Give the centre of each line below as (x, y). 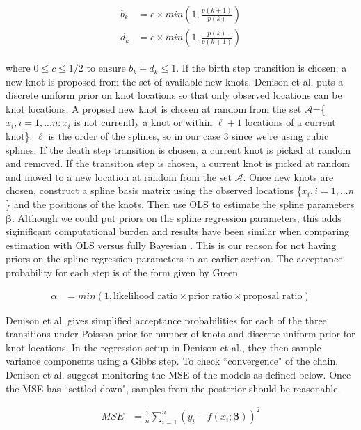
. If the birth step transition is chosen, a (262, 68)
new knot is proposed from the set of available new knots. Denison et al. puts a (175, 81)
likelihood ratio (146, 296)
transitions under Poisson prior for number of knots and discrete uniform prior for (180, 334)
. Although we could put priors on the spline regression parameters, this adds (177, 217)
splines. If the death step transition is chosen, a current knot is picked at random (178, 149)
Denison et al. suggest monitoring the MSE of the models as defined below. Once (178, 374)
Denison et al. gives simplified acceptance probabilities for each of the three (166, 320)
